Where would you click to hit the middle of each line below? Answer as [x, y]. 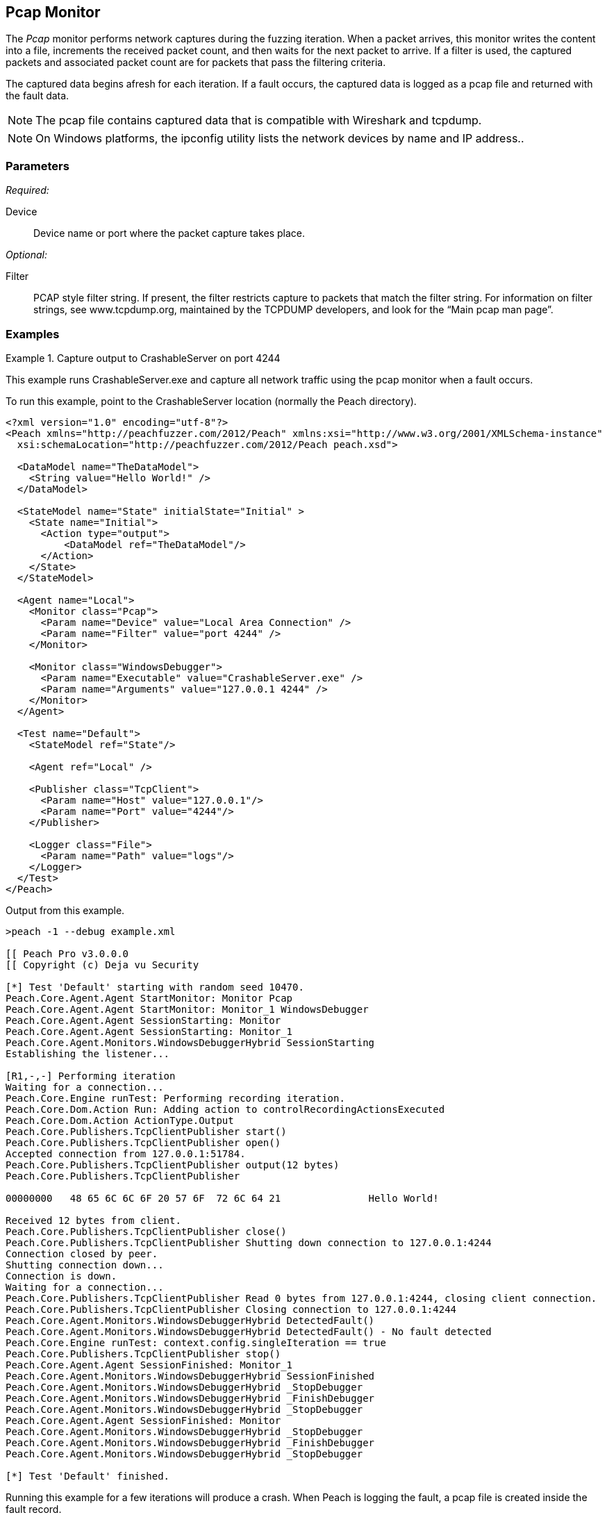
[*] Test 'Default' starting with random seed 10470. [155, 987]
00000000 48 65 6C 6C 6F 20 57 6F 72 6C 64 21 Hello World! [222, 1198]
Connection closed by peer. [82, 1253]
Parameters [38, 166]
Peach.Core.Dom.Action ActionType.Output [120, 1120]
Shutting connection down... [85, 1265]
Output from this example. [65, 910]
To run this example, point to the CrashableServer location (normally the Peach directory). [211, 401]
